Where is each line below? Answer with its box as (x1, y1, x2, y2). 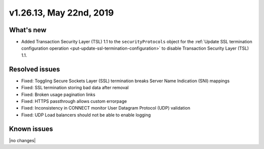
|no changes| (9, 137, 36, 143)
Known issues (9, 125, 53, 133)
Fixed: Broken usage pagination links (21, 92, 95, 97)
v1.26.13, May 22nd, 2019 (9, 7, 114, 18)
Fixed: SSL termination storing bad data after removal (21, 85, 129, 91)
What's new (9, 26, 46, 34)
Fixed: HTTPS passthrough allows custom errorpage (21, 98, 127, 104)
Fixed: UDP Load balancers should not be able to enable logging (21, 112, 151, 118)
